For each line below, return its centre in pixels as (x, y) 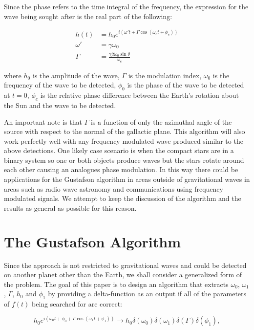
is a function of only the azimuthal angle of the (161, 121)
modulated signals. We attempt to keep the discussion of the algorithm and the (123, 198)
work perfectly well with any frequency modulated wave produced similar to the (124, 141)
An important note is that (43, 121)
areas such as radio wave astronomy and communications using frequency (114, 188)
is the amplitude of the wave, (76, 75)
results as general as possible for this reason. (70, 208)
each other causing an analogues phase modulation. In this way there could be (121, 169)
